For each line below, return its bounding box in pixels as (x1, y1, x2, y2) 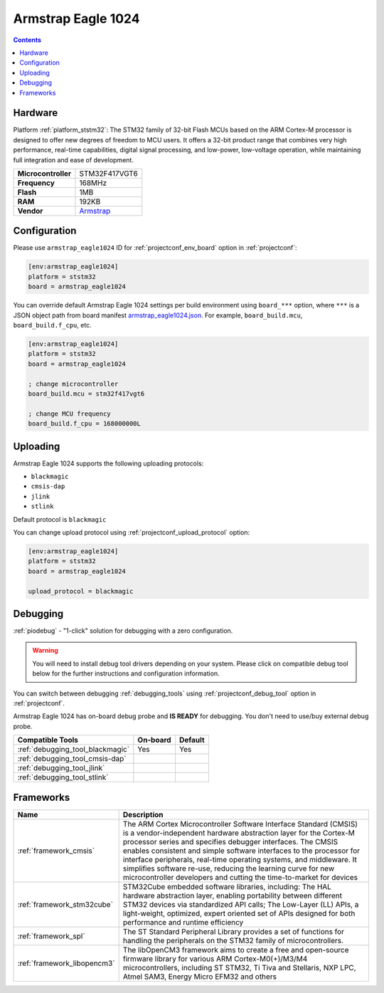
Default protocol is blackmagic (13, 515, 107, 523)
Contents (13, 36, 42, 44)
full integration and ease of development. (13, 155, 134, 164)
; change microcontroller (28, 379, 119, 388)
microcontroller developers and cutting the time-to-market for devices (122, 872, 358, 882)
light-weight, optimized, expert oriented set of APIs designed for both (122, 908, 356, 918)
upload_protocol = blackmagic (28, 587, 134, 595)
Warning (32, 646, 58, 655)
